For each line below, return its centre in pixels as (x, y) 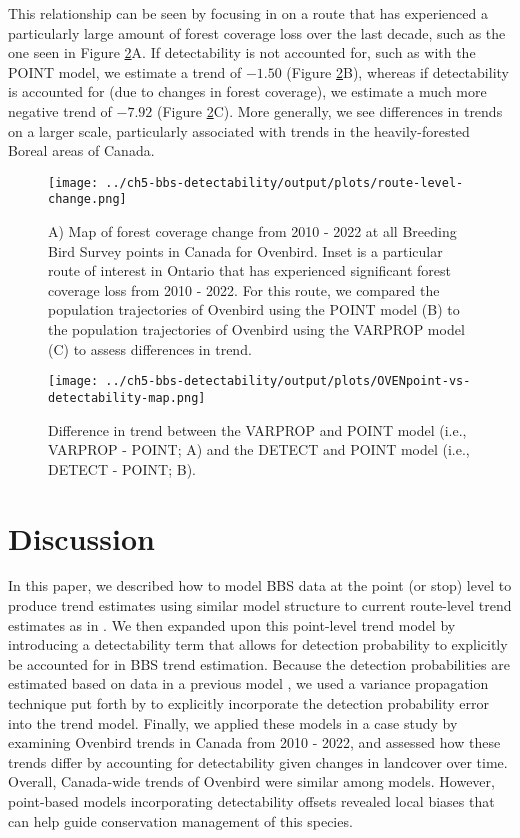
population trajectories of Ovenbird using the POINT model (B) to (254, 309)
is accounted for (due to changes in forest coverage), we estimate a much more (247, 91)
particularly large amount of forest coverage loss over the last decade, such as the (257, 32)
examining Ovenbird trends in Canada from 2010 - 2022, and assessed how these (254, 742)
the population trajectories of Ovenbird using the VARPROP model (256, 329)
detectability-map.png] (127, 397)
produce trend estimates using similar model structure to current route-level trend (260, 605)
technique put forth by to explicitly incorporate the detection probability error (249, 703)
